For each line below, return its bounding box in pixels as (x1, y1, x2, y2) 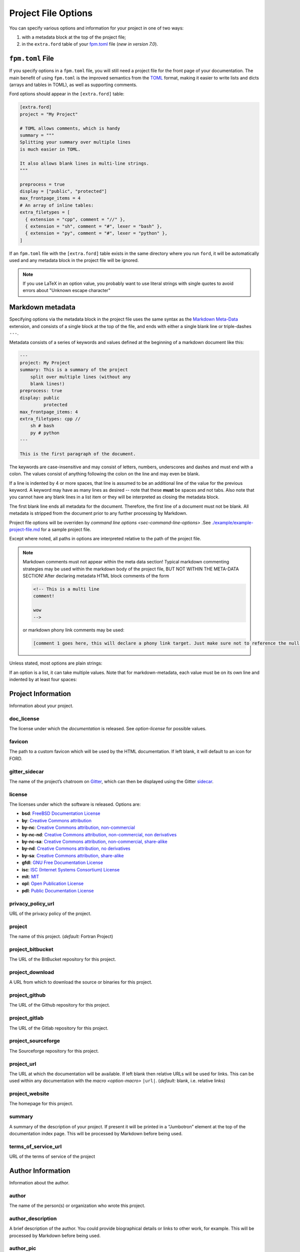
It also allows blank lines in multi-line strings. (19, 160, 149, 166)
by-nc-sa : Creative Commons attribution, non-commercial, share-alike (21, 839, 167, 845)
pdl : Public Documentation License (21, 887, 94, 893)
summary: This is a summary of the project (19, 367, 128, 373)
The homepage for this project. (9, 1101, 73, 1107)
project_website (9, 1090, 49, 1097)
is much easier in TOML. (19, 146, 81, 152)
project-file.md (9, 526, 40, 532)
